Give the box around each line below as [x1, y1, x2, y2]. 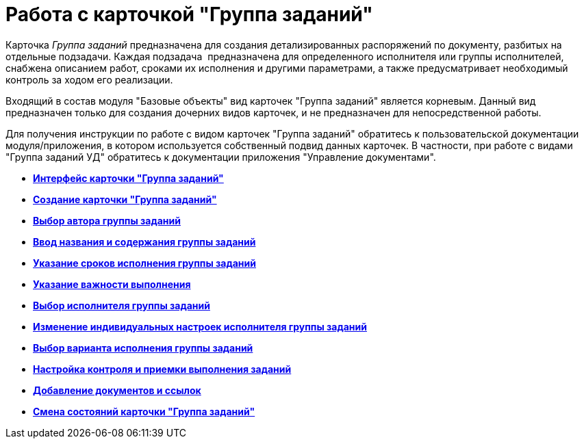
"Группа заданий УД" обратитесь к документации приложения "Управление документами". [5, 151, 436, 163]
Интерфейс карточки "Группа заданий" [33, 172, 224, 184]
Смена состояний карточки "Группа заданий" [33, 405, 255, 417]
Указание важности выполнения [33, 278, 191, 290]
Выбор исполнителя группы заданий [33, 299, 210, 311]
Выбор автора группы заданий [33, 214, 181, 226]
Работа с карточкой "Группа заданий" [5, 3, 373, 26]
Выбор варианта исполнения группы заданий [33, 341, 253, 354]
